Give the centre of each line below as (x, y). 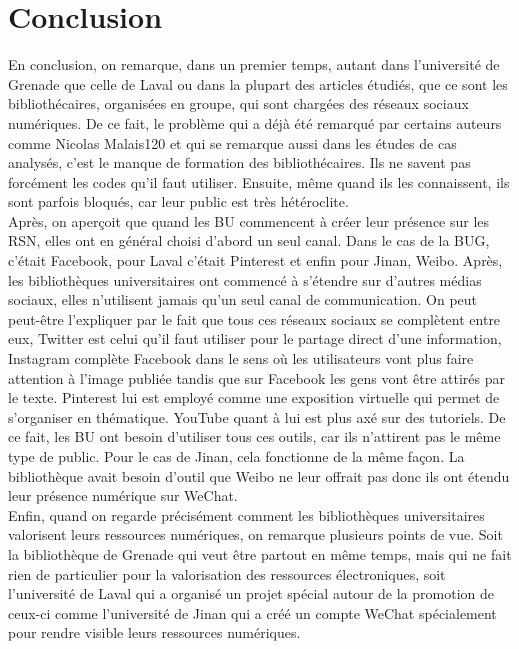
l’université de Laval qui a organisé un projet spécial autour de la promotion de (251, 593)
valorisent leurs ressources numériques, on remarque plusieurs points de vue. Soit (255, 534)
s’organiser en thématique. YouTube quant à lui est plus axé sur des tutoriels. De (257, 416)
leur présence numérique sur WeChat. (123, 495)
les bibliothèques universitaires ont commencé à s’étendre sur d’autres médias (245, 279)
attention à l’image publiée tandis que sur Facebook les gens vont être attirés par (256, 377)
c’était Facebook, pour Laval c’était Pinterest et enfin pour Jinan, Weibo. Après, (255, 260)
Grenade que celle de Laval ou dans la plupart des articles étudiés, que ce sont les (258, 83)
